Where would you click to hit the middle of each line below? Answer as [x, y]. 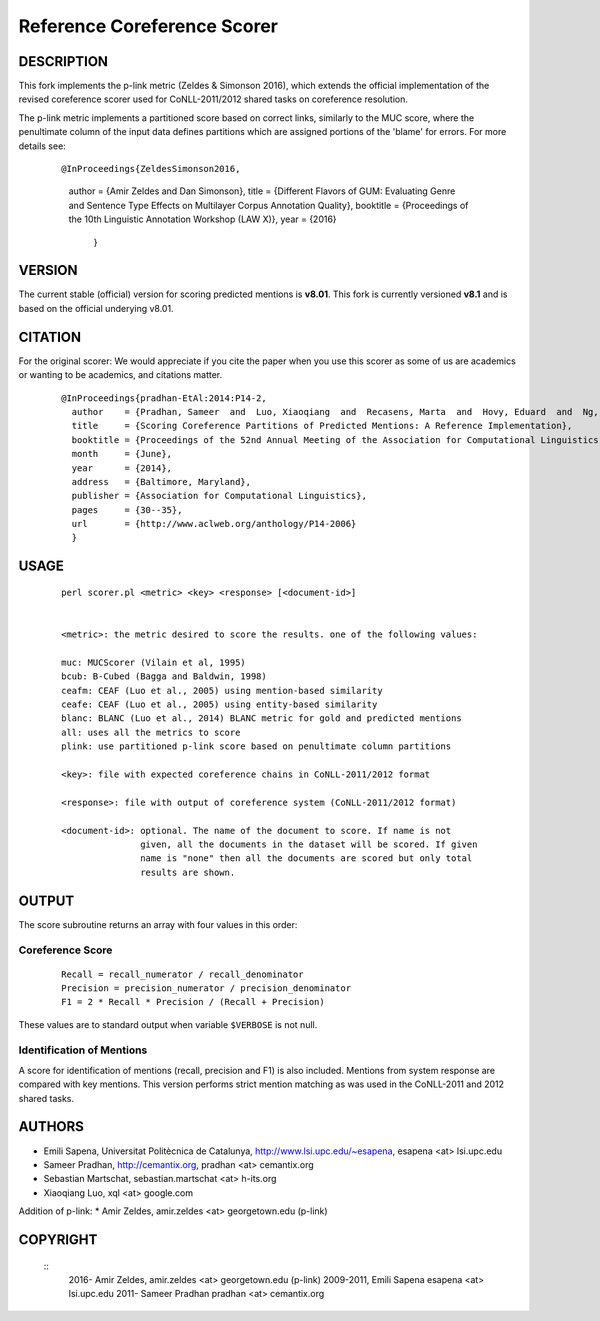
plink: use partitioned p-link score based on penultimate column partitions [256, 746]
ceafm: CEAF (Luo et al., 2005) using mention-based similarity [222, 690]
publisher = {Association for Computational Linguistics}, [219, 496]
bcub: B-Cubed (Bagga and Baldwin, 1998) [164, 676]
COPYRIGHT [58, 1239]
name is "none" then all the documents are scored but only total [306, 858]
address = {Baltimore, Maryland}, [161, 481]
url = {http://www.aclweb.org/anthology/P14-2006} [214, 524]
